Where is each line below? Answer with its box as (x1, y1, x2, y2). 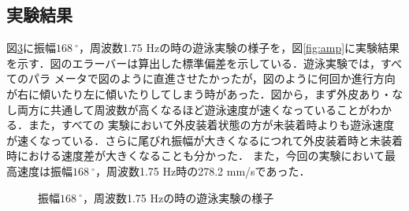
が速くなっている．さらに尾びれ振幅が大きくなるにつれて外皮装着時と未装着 (6, 131, 403, 148)
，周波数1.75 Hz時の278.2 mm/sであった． (95, 162, 310, 179)
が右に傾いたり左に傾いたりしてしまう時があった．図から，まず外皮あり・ (6, 85, 392, 102)
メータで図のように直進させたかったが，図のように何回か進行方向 (54, 70, 396, 87)
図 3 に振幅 (6, 39, 56, 56)
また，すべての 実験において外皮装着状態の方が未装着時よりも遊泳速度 (28, 117, 395, 133)
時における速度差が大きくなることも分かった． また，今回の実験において (6, 147, 385, 164)
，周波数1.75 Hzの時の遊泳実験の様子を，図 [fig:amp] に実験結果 (78, 39, 400, 56)
